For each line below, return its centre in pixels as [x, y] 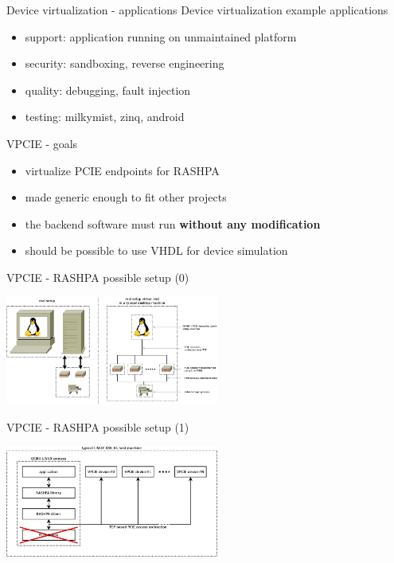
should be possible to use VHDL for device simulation [156, 250]
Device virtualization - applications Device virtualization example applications [197, 10]
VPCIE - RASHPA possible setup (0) [98, 277]
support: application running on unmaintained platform [161, 36]
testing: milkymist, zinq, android [105, 117]
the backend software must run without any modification [173, 223]
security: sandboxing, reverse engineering [125, 63]
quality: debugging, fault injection [108, 90]
